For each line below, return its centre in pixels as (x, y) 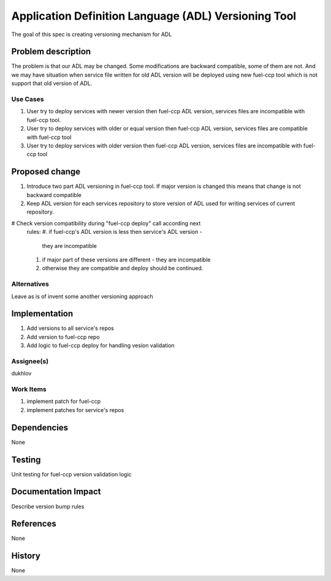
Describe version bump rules (48, 506)
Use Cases (28, 99)
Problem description (51, 52)
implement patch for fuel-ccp (64, 402)
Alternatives (30, 284)
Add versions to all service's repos (70, 328)
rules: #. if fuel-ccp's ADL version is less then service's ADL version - (114, 232)
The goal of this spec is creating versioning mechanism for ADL (92, 34)
